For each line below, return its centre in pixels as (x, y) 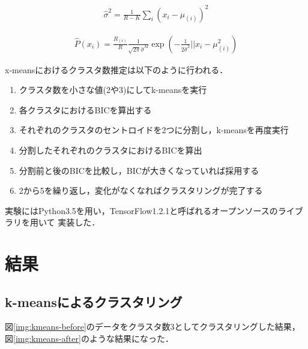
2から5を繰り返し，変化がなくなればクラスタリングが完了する (141, 190)
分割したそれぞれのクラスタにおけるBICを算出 (110, 150)
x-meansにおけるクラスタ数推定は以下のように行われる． (116, 69)
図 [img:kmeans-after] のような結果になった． (89, 339)
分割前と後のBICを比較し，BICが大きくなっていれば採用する (139, 170)
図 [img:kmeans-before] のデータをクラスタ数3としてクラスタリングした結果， (152, 327)
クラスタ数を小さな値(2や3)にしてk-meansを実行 (113, 90)
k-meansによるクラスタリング (94, 301)
